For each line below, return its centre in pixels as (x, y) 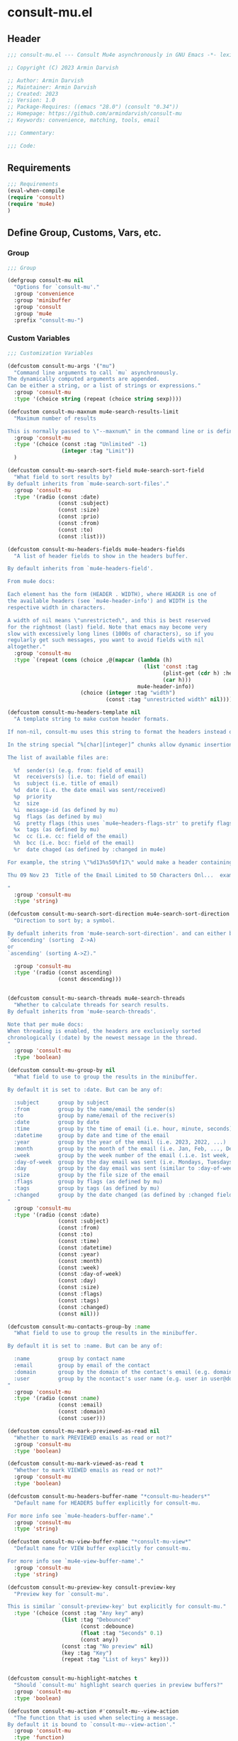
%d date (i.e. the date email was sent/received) (90, 790)
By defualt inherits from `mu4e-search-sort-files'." (89, 484)
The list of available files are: (58, 757)
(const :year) (79, 1254)
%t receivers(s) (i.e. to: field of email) (80, 777)
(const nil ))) (79, 1314)
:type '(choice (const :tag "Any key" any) (79, 1613)
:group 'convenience (44, 294)
